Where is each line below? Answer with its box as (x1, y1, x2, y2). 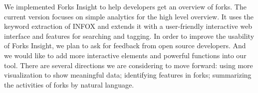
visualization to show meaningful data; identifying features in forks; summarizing (4, 70, 252, 80)
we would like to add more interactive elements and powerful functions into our (4, 50, 247, 60)
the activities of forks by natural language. (4, 79, 134, 90)
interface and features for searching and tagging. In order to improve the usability (4, 30, 255, 41)
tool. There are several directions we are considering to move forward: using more (4, 60, 253, 70)
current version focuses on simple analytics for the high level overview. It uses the (4, 11, 254, 21)
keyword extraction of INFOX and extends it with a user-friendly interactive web (4, 21, 253, 31)
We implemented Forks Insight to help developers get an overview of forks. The (4, 1, 247, 11)
